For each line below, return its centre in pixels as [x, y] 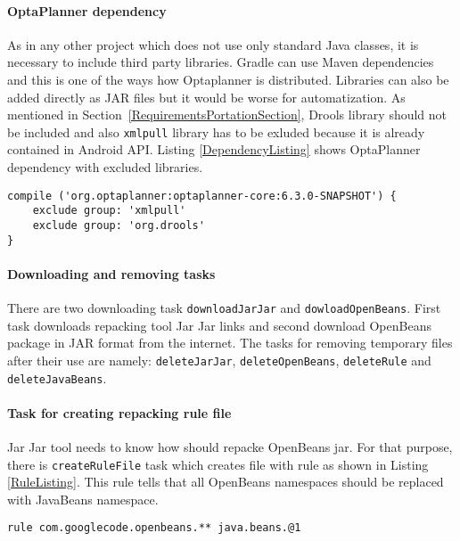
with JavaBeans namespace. [83, 499]
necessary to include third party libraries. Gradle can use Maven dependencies [221, 62]
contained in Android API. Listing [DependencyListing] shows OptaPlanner [214, 149]
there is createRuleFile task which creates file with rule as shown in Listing [218, 464]
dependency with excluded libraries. [105, 167]
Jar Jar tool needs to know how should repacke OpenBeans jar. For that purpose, [230, 446]
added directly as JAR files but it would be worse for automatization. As [206, 97]
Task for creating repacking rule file [119, 412]
